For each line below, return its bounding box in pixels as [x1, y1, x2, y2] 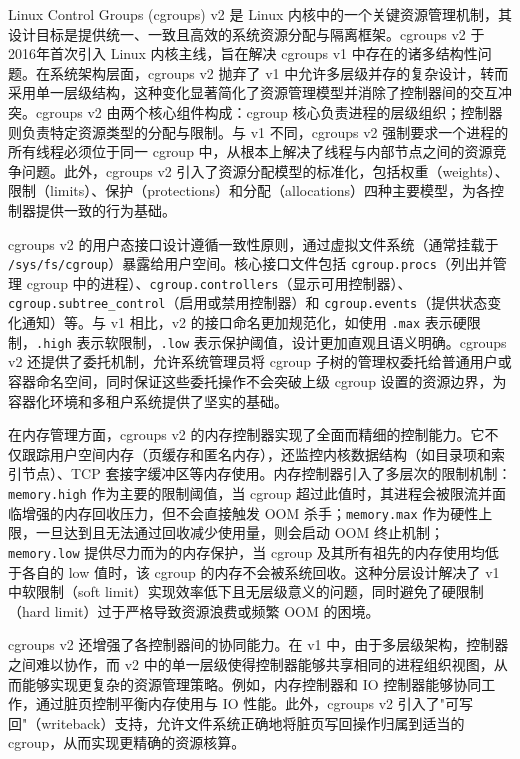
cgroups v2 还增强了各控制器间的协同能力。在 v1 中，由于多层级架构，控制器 [8, 634, 509, 655]
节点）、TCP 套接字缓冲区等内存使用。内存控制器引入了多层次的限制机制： [21, 463, 512, 484]
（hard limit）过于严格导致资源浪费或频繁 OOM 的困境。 [8, 600, 380, 621]
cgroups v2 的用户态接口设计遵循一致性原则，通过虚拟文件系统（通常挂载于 [8, 233, 499, 254]
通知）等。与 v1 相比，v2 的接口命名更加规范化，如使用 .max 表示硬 [21, 312, 467, 333]
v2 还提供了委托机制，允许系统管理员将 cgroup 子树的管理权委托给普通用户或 [8, 351, 512, 372]
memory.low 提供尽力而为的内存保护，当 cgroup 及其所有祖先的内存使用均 [8, 541, 485, 562]
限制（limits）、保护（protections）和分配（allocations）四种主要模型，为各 [8, 180, 491, 201]
